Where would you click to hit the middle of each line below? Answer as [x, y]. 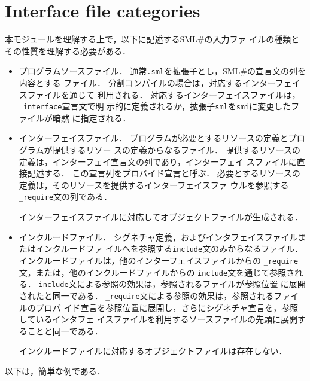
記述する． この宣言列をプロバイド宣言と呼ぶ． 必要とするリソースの [164, 173]
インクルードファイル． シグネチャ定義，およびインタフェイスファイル [158, 237]
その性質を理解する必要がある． [68, 51]
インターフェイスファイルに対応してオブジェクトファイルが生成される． [161, 217]
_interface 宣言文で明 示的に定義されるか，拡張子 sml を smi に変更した [155, 106]
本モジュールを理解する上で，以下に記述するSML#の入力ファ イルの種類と [152, 39]
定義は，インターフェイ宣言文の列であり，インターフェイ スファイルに [158, 161]
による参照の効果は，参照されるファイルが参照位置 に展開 [191, 284]
